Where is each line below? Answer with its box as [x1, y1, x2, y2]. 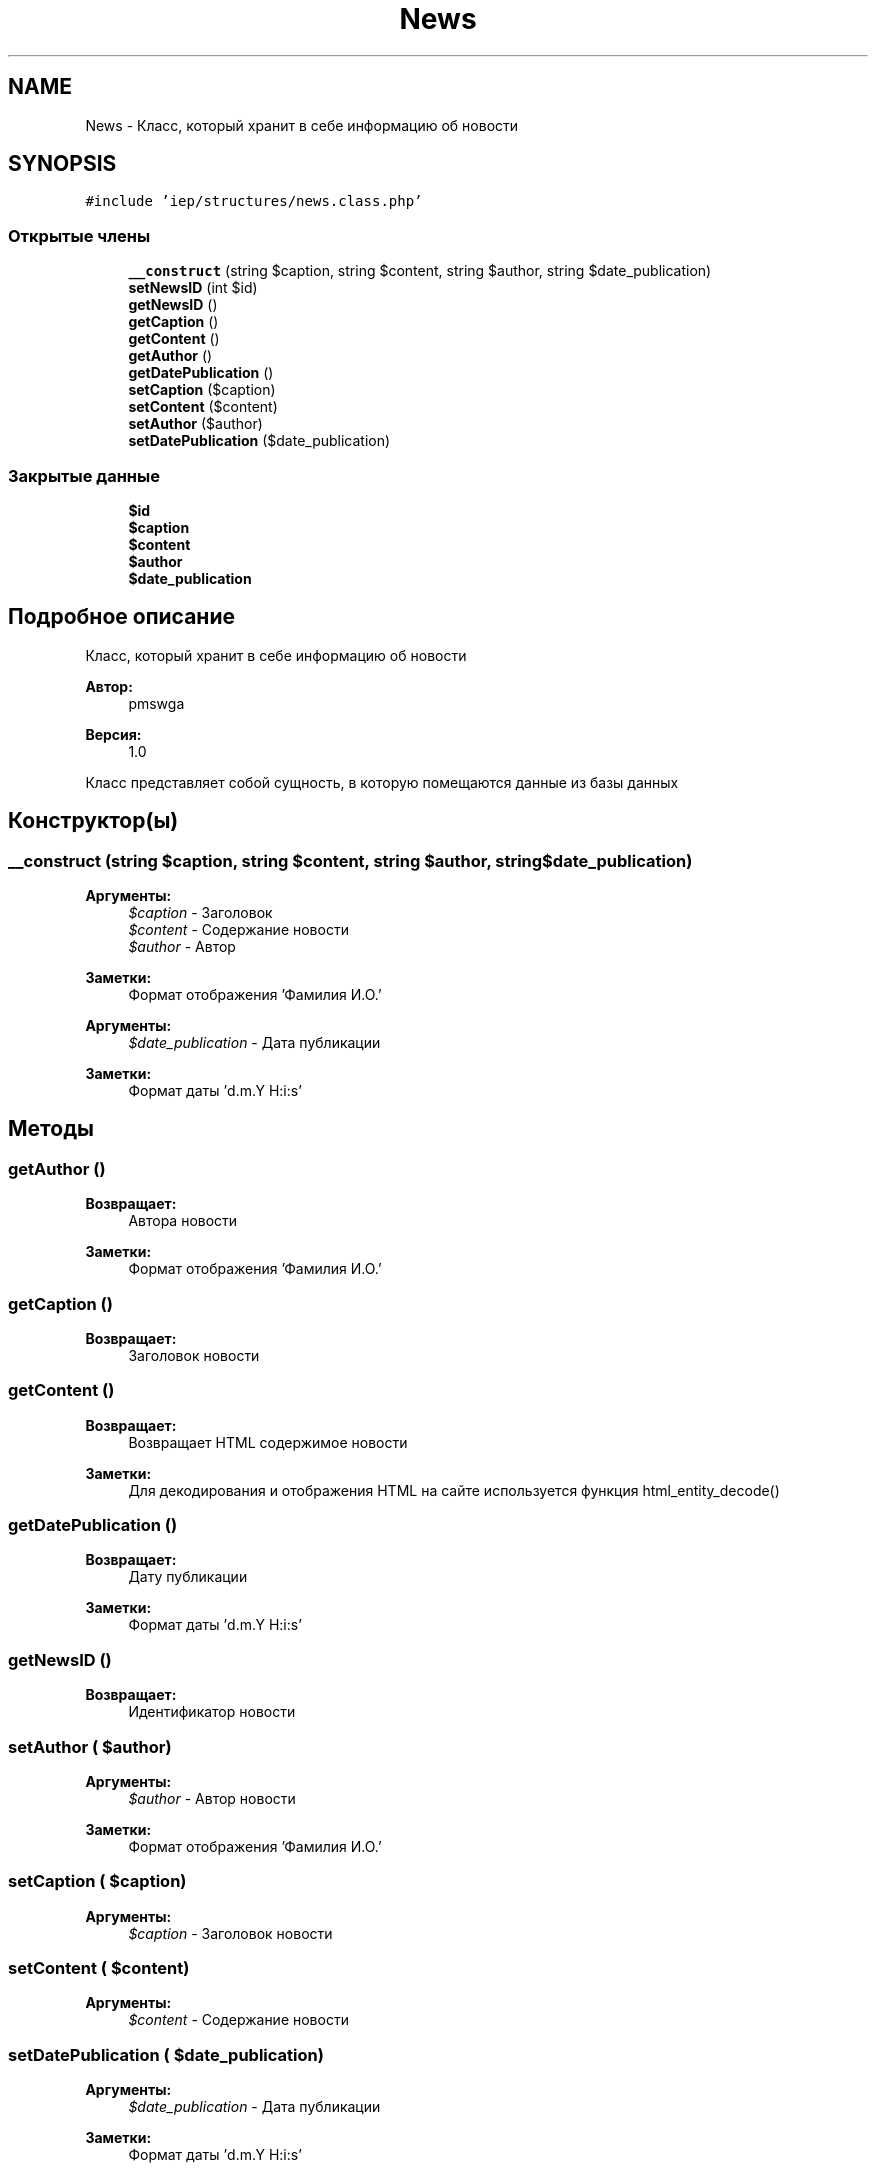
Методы [8, 1116, 94, 1142]
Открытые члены [8, 225, 151, 246]
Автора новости [128, 1212, 238, 1230]
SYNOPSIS [8, 151, 117, 177]
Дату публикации [128, 1568, 248, 1586]
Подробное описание [8, 604, 235, 630]
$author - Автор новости [128, 1789, 296, 1807]
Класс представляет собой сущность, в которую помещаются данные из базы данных [85, 773, 679, 791]
